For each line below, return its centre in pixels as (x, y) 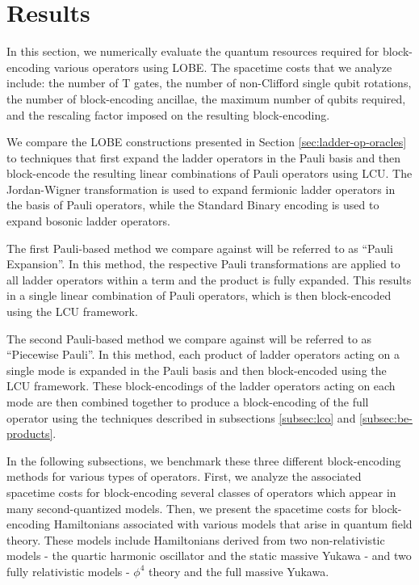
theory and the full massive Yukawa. (239, 571)
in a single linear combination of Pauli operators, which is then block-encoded (199, 295)
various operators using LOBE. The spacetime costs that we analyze (223, 67)
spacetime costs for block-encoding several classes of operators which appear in (201, 492)
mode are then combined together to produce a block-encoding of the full (188, 402)
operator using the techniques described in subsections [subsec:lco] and (181, 417)
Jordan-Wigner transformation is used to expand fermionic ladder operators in (201, 189)
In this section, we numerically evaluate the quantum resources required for (193, 51)
